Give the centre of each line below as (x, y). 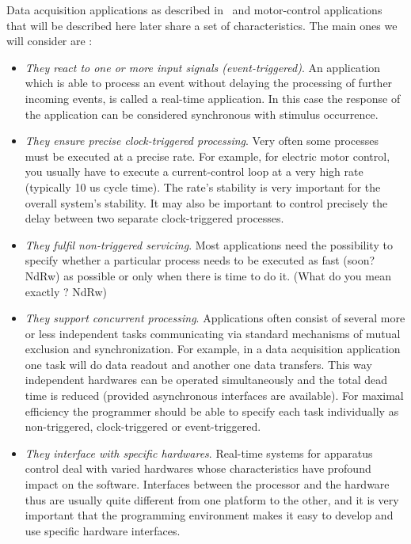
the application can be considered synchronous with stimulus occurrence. (202, 114)
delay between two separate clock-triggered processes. (154, 218)
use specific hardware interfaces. (103, 530)
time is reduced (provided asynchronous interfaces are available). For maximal (214, 396)
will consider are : (49, 41)
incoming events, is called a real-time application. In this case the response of (213, 98)
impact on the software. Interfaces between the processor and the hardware (207, 484)
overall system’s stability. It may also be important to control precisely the (206, 202)
